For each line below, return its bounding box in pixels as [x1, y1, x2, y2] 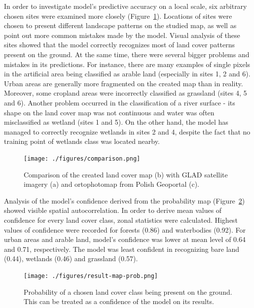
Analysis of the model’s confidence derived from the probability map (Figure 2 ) [4, 195, 245, 205]
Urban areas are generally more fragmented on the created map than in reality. [4, 78, 243, 88]
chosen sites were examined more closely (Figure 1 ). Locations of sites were [4, 10, 232, 21]
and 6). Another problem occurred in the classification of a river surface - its [4, 97, 235, 107]
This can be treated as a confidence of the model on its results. [24, 296, 214, 307]
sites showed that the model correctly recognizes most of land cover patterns [4, 39, 235, 50]
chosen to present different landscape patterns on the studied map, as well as [4, 20, 237, 31]
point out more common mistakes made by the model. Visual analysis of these [4, 30, 240, 40]
